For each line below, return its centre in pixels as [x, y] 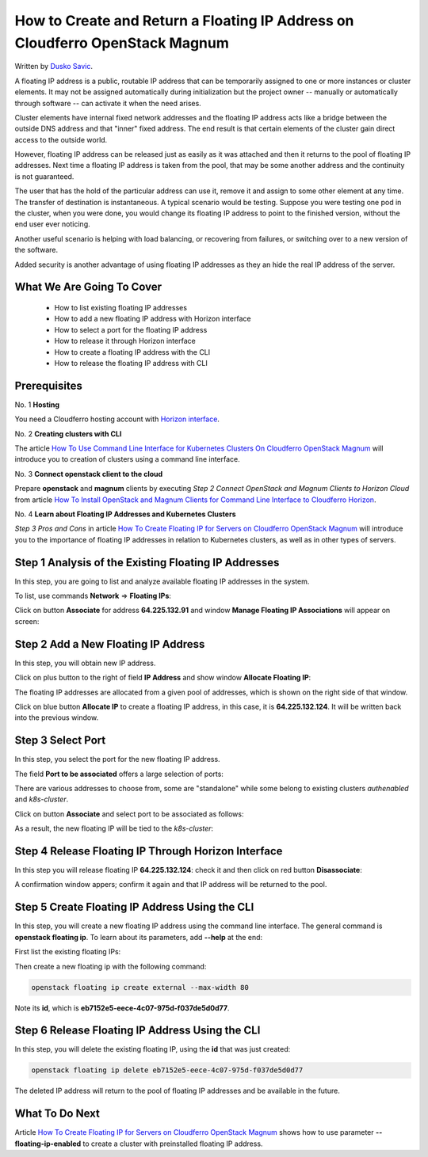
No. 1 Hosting [37, 405]
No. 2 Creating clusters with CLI [68, 434]
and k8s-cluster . [42, 799]
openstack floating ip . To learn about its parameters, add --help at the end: [139, 937]
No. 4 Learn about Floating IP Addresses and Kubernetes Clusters [125, 514]
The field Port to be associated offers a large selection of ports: [119, 774]
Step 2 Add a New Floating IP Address [110, 644]
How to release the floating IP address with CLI [131, 363]
